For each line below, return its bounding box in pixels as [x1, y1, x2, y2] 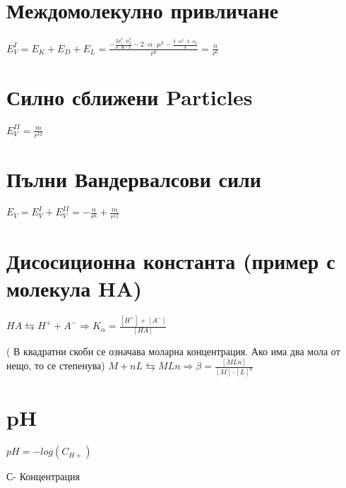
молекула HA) [6, 273, 142, 302]
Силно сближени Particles [6, 83, 253, 112]
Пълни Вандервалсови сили [6, 164, 261, 193]
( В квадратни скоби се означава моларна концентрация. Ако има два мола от [6, 344, 340, 359]
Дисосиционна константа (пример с [6, 246, 335, 275]
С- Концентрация [6, 469, 80, 484]
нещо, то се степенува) [6, 358, 105, 373]
